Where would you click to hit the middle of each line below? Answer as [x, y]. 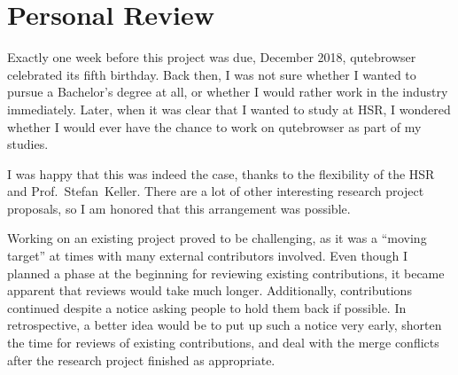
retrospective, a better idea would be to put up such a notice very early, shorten [225, 325]
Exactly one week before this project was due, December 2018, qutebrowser [212, 57]
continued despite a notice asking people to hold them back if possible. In [207, 307]
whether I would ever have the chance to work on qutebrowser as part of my [214, 126]
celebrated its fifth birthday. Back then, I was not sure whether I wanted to [212, 74]
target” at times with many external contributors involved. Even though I [208, 256]
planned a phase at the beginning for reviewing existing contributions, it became [226, 273]
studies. [28, 144]
